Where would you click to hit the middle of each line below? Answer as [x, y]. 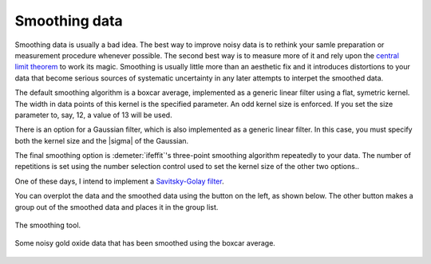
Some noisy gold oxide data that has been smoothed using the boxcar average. [145, 243]
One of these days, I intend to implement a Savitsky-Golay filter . [119, 181]
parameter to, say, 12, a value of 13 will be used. [93, 115]
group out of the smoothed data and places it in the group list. [117, 207]
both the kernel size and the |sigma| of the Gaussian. [102, 140]
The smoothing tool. [48, 225]
